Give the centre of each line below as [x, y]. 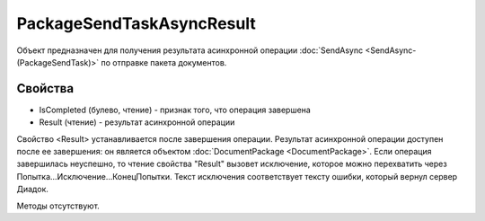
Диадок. [33, 190]
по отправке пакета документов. [163, 62]
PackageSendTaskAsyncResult [136, 23]
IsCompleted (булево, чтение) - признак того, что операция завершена [175, 110]
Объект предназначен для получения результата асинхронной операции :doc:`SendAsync [190, 50]
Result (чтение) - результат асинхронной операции [137, 122]
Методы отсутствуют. [58, 206]
